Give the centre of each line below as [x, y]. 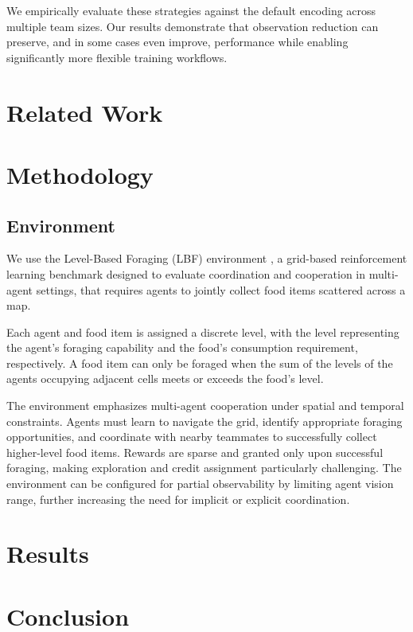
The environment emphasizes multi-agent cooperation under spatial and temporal [205, 406]
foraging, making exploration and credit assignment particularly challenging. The [204, 468]
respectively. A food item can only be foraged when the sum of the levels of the [200, 363]
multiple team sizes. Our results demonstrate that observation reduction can [193, 26]
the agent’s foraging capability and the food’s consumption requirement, [182, 347]
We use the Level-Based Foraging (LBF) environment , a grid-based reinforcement [207, 258]
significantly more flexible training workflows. [117, 57]
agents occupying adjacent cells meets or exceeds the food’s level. [165, 378]
